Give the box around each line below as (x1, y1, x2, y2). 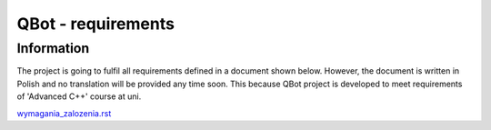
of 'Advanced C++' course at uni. (16, 91, 142, 102)
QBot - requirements (16, 14, 175, 34)
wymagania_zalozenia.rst (16, 107, 112, 118)
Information (16, 40, 90, 56)
